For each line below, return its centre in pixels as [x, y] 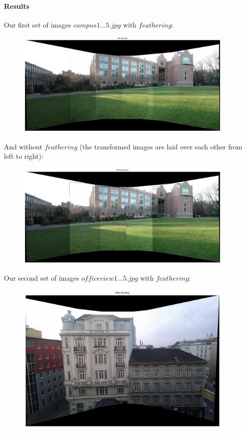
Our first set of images [38, 24]
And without [23, 146]
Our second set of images [42, 278]
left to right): [24, 156]
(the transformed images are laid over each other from [161, 146]
